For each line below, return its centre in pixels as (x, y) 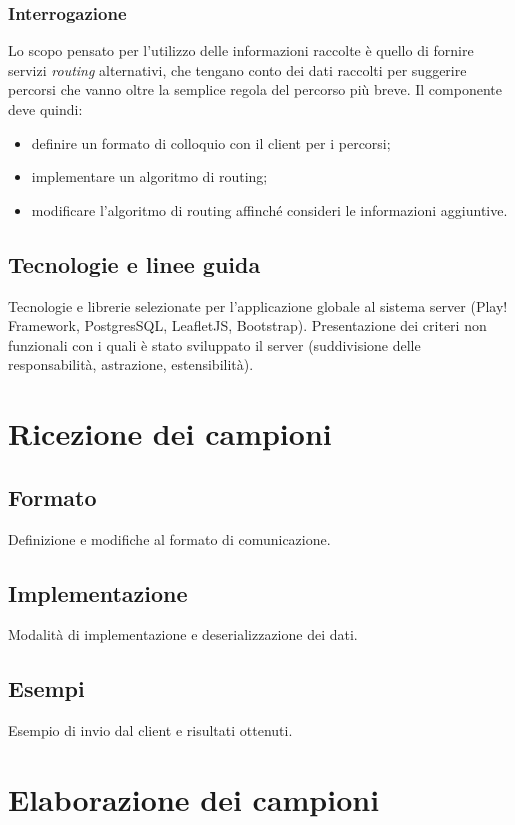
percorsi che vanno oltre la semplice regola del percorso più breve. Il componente (255, 89)
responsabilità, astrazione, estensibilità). (131, 364)
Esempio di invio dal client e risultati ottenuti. (150, 730)
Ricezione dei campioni (170, 433)
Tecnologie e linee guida (134, 263)
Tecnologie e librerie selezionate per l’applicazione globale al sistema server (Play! (258, 305)
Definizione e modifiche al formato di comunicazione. (169, 538)
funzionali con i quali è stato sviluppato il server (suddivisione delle (214, 344)
